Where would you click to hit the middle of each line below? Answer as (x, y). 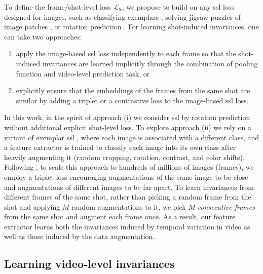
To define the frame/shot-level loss (58, 7)
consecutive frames (226, 206)
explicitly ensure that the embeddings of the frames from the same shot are (133, 90)
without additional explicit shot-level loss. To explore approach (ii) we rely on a (128, 127)
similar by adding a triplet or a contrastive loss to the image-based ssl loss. (132, 100)
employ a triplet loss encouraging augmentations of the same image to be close (126, 177)
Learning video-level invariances (89, 264)
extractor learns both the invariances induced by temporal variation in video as (127, 226)
